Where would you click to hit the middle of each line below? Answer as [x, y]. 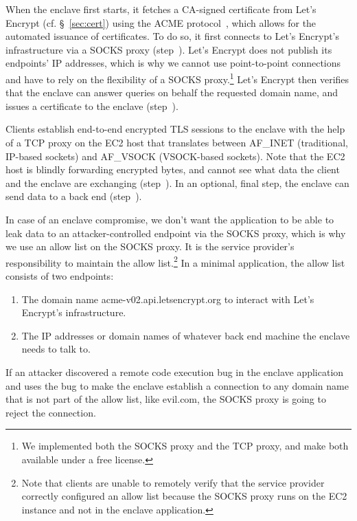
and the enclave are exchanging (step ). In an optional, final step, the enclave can [177, 182]
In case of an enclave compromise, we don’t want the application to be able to [170, 219]
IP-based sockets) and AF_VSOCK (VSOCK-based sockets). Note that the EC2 [175, 156]
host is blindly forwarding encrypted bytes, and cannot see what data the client [173, 169]
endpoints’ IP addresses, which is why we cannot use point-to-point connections [173, 63]
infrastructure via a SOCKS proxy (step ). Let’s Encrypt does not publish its [169, 49]
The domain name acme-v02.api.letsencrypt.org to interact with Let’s [168, 299]
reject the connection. [51, 412]
